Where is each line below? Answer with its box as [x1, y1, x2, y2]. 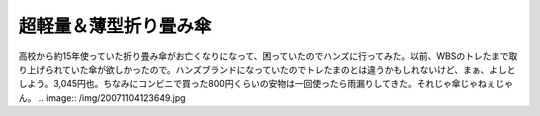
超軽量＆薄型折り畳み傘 [18, 15, 212, 37]
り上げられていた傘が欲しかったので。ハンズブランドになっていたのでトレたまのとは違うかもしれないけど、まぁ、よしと [18, 63, 516, 75]
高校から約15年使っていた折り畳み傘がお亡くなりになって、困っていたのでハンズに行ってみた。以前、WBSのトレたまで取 [18, 50, 518, 62]
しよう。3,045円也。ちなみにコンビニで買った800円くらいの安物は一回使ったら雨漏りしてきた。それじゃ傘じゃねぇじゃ [18, 78, 514, 90]
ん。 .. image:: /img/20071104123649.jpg [18, 91, 186, 104]
